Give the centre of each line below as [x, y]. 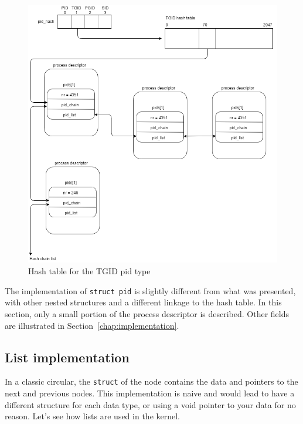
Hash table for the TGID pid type [89, 271]
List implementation [67, 357]
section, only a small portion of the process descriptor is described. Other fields [147, 313]
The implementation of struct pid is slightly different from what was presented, [150, 290]
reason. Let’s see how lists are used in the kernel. [92, 416]
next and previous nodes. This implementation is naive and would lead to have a [150, 393]
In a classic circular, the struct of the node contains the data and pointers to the [151, 381]
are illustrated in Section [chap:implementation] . [92, 325]
